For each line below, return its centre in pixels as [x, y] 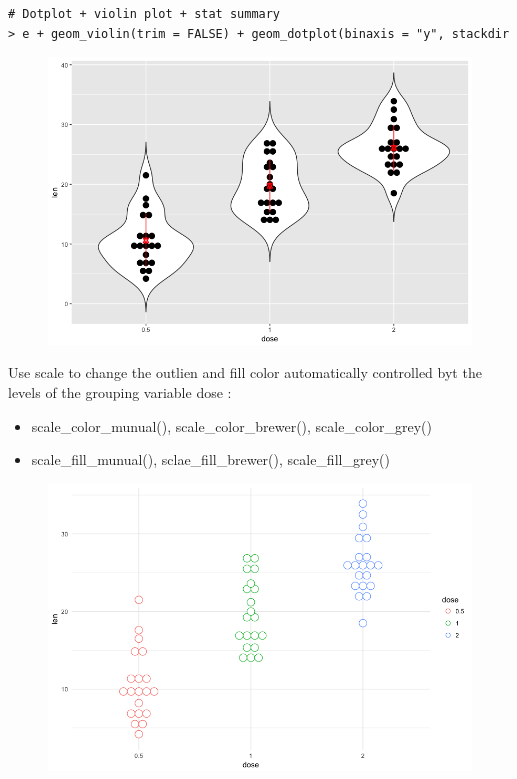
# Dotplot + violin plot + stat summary [144, 14]
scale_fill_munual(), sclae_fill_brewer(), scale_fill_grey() [210, 459]
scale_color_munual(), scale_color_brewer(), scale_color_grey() [232, 425]
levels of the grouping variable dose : [120, 391]
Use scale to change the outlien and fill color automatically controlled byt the [245, 372]
